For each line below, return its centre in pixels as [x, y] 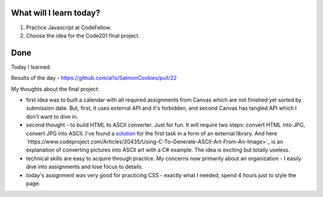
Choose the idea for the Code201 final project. [83, 35]
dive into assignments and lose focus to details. [85, 167]
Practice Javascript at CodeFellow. [69, 27]
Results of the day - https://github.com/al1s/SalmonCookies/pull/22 [94, 78]
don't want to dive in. [52, 116]
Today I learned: [31, 67]
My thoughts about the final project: [55, 89]
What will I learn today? [56, 13]
